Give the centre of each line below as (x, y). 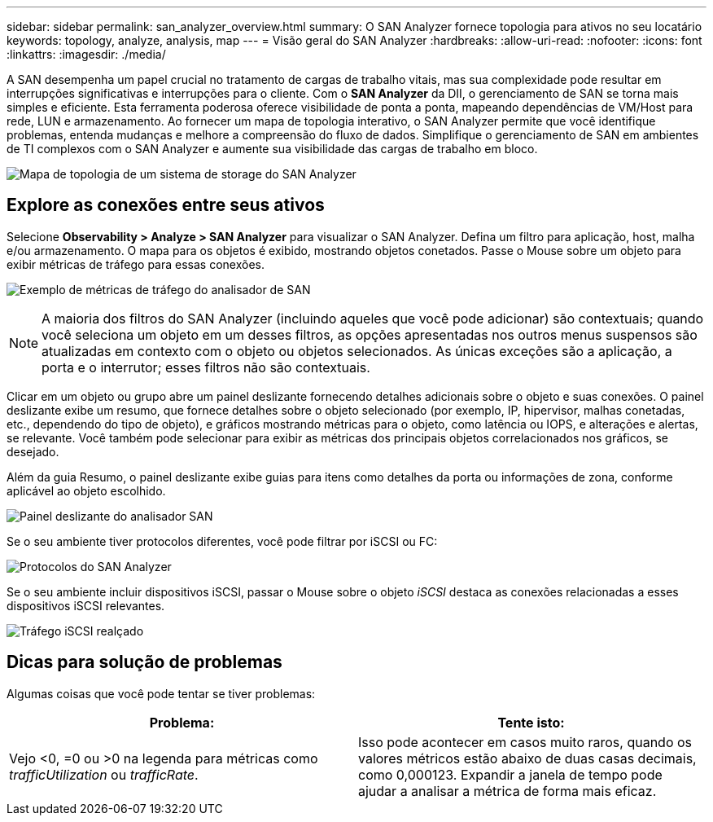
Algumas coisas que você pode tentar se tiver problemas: (161, 693)
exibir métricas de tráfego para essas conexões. (136, 264)
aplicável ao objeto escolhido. (86, 490)
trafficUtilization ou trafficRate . (104, 774)
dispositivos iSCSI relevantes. (86, 605)
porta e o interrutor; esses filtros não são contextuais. (206, 367)
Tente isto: (531, 722)
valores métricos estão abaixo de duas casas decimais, (527, 758)
